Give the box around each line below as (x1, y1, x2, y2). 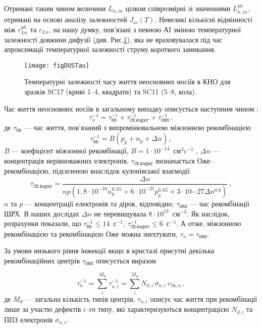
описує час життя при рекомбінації (150, 293, 257, 304)
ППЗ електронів (4, 314, 53, 324)
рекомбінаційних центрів (4, 255, 80, 265)
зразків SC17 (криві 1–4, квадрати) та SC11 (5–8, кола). (24, 86, 197, 97)
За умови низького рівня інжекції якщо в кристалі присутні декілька (4, 245, 215, 256)
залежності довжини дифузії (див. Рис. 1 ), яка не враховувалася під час (4, 34, 223, 44)
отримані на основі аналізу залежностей (4, 14, 127, 25)
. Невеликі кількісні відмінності (154, 14, 252, 25)
